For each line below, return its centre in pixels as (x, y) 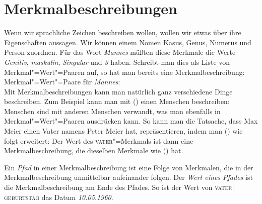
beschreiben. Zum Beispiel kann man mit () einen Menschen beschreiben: (117, 101)
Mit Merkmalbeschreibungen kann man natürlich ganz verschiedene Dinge (118, 91)
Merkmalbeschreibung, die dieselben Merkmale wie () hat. (94, 150)
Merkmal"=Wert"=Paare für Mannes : (62, 82)
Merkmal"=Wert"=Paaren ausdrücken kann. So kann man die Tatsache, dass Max (131, 121)
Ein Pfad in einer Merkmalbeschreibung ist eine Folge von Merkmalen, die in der (129, 167)
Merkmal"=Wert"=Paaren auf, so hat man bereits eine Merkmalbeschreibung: (124, 72)
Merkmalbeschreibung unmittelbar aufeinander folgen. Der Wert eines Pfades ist (128, 177)
